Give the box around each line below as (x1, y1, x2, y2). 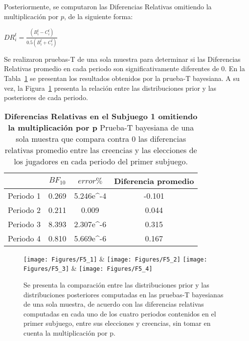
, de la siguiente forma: (64, 11, 133, 21)
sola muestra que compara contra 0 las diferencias (16, 132, 186, 144)
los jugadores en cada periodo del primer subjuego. (14, 155, 188, 167)
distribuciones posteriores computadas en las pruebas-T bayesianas (23, 289, 224, 299)
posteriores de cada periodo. (4, 92, 88, 103)
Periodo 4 (8, 232, 41, 244)
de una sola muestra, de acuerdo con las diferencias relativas (23, 299, 204, 309)
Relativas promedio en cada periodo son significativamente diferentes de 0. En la (4, 63, 245, 74)
